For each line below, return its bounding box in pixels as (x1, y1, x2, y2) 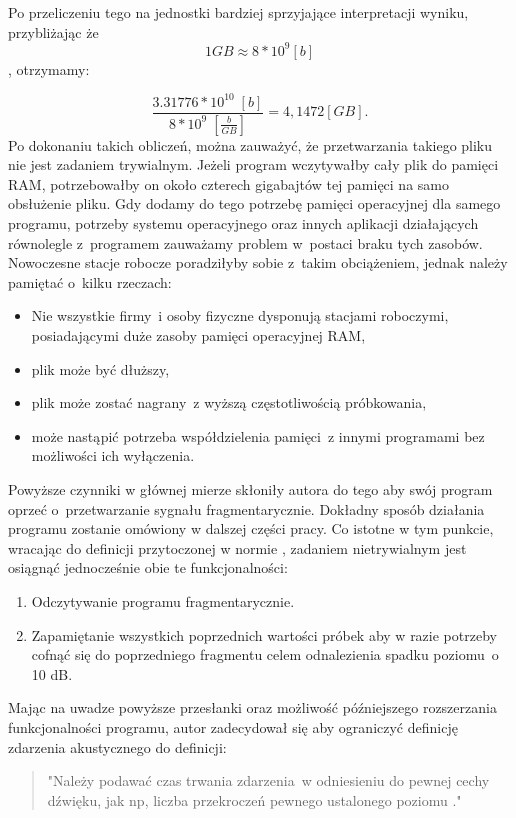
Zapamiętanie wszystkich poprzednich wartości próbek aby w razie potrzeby (31, 624, 497, 645)
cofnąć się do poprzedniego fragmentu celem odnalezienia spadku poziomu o (31, 644, 499, 665)
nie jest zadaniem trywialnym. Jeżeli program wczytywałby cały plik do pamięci (8, 154, 499, 175)
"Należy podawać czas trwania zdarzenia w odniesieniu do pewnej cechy (47, 770, 490, 791)
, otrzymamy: (8, 58, 90, 79)
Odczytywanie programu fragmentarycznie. (31, 590, 295, 611)
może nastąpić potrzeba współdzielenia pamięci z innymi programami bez (31, 425, 485, 446)
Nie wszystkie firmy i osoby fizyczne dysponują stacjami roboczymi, (31, 305, 449, 326)
